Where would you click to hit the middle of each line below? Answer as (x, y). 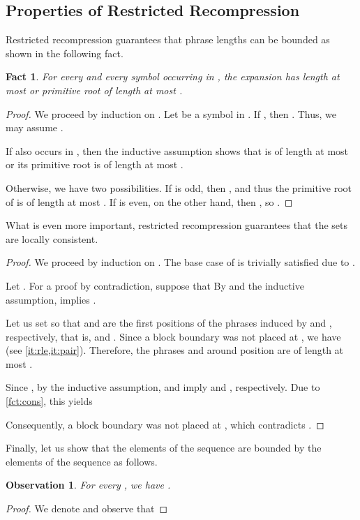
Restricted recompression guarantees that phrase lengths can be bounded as (168, 39)
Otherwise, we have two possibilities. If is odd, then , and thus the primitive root (179, 187)
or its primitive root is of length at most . (95, 164)
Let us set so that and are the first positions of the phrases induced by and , (169, 323)
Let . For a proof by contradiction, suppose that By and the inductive (155, 285)
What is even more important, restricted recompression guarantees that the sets (177, 225)
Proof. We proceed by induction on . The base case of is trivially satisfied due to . (180, 262)
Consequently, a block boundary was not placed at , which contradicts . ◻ (165, 424)
